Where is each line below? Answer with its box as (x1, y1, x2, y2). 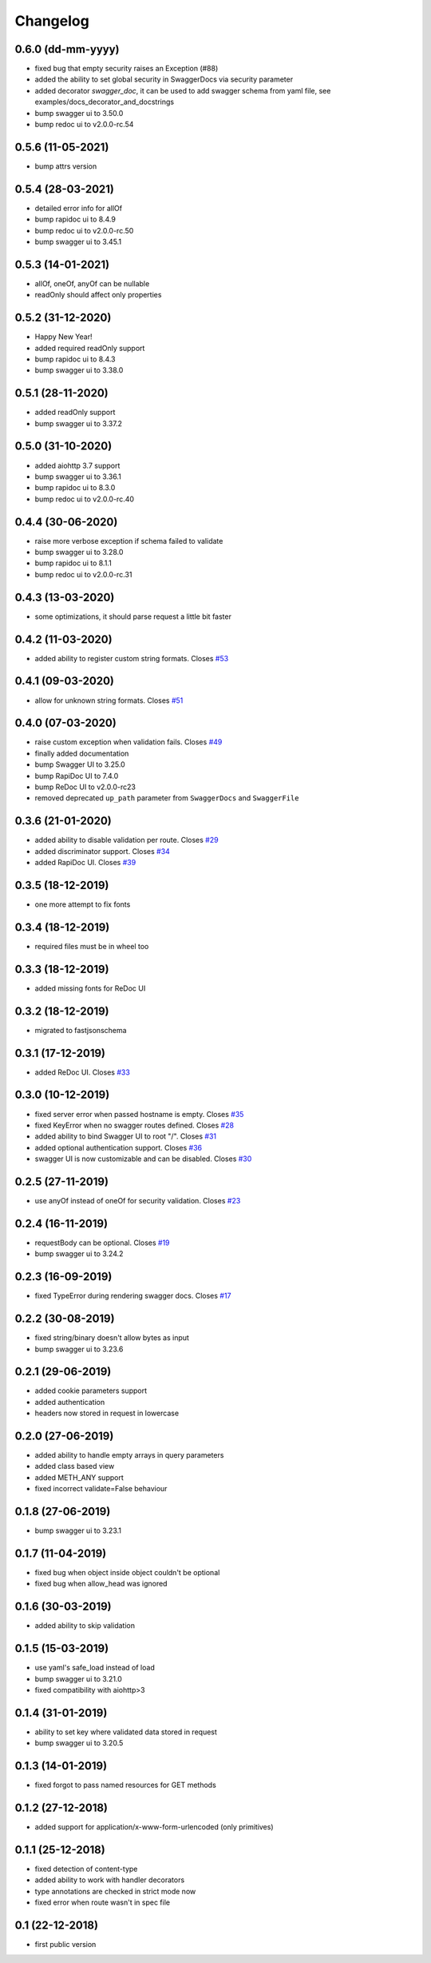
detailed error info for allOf (34, 203, 123, 213)
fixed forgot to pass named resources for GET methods (34, 1780, 217, 1790)
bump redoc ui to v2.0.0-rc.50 (34, 225, 134, 235)
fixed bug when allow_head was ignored (34, 1579, 168, 1589)
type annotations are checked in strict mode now (34, 1886, 196, 1896)
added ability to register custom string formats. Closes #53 (34, 653, 229, 663)
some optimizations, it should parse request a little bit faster (34, 612, 231, 621)
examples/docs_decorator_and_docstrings (34, 97, 175, 107)
